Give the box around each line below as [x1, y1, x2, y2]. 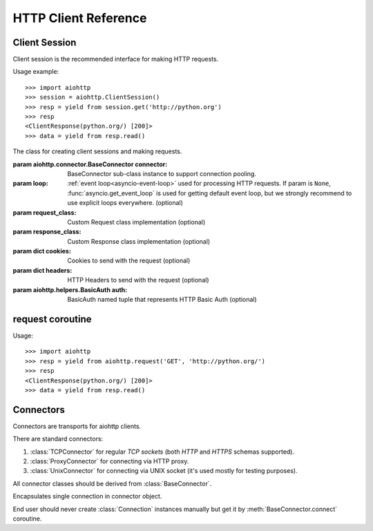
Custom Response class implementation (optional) [67, 237, 211, 245]
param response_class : [12, 228, 82, 236]
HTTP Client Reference [12, 10, 147, 26]
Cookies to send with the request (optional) [67, 256, 191, 265]
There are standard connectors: [12, 435, 104, 443]
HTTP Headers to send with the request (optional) [67, 276, 209, 284]
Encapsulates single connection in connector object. [12, 492, 162, 501]
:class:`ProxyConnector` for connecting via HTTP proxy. [30, 456, 189, 465]
